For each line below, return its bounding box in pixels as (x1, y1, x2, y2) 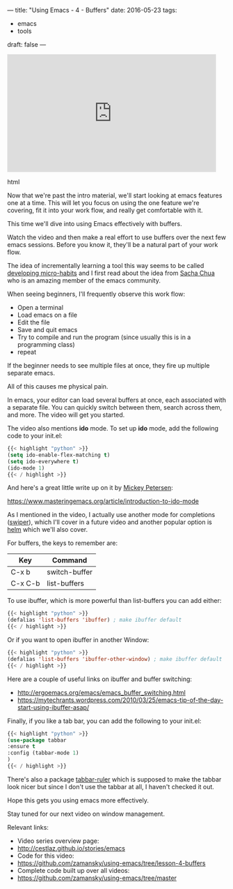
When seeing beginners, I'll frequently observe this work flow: (7, 290, 186, 298)
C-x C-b (10, 578, 40, 588)
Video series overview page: (17, 837, 99, 845)
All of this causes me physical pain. (7, 382, 109, 390)
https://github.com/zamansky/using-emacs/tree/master (17, 874, 177, 882)
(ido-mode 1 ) (7, 464, 45, 472)
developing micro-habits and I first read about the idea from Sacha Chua (7, 269, 216, 277)
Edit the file (17, 318, 50, 327)
